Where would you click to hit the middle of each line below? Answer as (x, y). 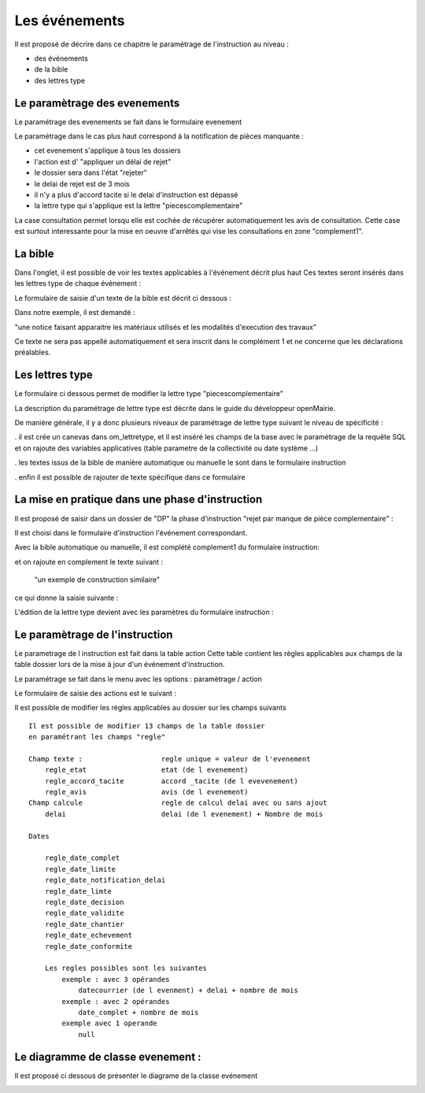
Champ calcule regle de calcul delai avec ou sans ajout (178, 803)
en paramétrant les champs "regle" (97, 737)
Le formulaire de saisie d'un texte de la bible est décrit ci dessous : (123, 298)
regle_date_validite (84, 913)
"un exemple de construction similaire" (97, 580)
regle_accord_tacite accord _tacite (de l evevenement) (171, 781)
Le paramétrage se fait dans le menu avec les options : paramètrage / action (139, 679)
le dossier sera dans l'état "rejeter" (91, 172)
